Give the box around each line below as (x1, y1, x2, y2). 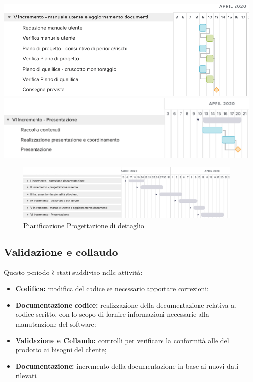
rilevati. (15, 370, 38, 381)
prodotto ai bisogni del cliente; (15, 345, 107, 355)
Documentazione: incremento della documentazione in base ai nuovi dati (15, 361, 239, 371)
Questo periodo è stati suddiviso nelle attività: (4, 267, 143, 277)
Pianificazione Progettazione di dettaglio (23, 220, 144, 230)
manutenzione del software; (15, 319, 96, 329)
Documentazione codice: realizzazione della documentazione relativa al (15, 299, 236, 309)
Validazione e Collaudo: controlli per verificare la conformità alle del (15, 335, 229, 345)
